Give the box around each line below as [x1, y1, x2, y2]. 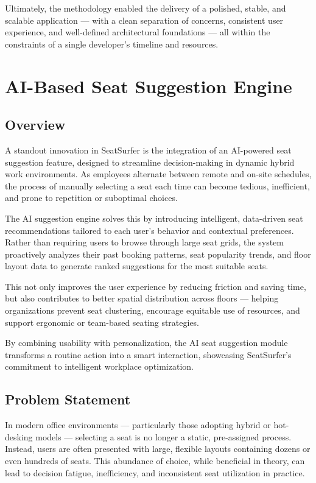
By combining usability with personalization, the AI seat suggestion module [5, 336, 288, 349]
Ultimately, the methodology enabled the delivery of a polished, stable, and [5, 2, 286, 14]
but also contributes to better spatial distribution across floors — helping [5, 292, 279, 305]
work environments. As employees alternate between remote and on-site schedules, [5, 167, 312, 180]
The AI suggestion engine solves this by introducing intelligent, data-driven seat [5, 211, 303, 224]
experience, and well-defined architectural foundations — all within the [5, 26, 270, 38]
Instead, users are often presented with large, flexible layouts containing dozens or [5, 442, 311, 455]
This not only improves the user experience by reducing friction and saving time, [5, 280, 306, 292]
